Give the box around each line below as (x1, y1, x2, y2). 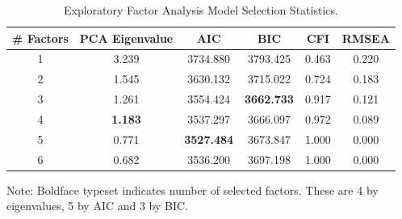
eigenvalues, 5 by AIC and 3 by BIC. (6, 197, 189, 214)
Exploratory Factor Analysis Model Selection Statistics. (63, 2, 338, 18)
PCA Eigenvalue (79, 29, 174, 46)
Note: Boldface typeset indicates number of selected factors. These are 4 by (6, 181, 379, 198)
